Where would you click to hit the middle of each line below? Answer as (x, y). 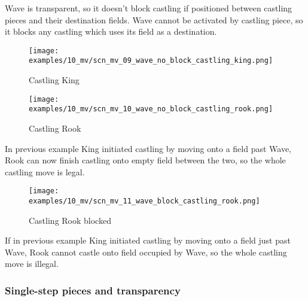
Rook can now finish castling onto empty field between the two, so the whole (145, 160)
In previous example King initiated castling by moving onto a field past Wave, (148, 148)
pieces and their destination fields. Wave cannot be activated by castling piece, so (154, 19)
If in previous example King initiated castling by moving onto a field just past (148, 240)
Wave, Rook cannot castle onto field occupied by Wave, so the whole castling (146, 252)
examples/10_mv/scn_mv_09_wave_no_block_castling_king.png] (151, 61)
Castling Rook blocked (70, 220)
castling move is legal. (45, 171)
